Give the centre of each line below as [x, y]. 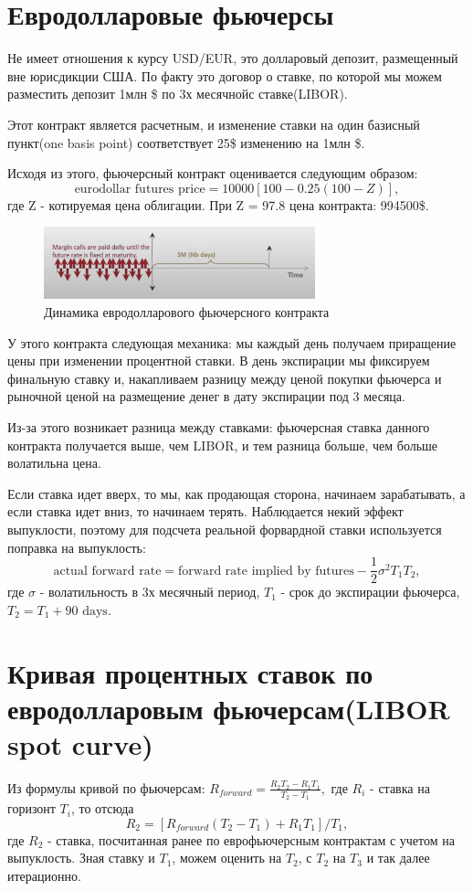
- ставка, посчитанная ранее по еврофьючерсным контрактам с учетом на [251, 839]
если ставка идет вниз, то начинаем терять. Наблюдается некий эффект [205, 511]
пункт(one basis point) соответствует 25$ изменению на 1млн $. [186, 142]
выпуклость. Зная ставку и [81, 858]
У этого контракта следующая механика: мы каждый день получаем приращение [232, 342]
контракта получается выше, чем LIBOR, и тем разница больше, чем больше [223, 445]
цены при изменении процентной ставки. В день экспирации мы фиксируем [219, 361]
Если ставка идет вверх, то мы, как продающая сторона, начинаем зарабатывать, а [236, 493]
